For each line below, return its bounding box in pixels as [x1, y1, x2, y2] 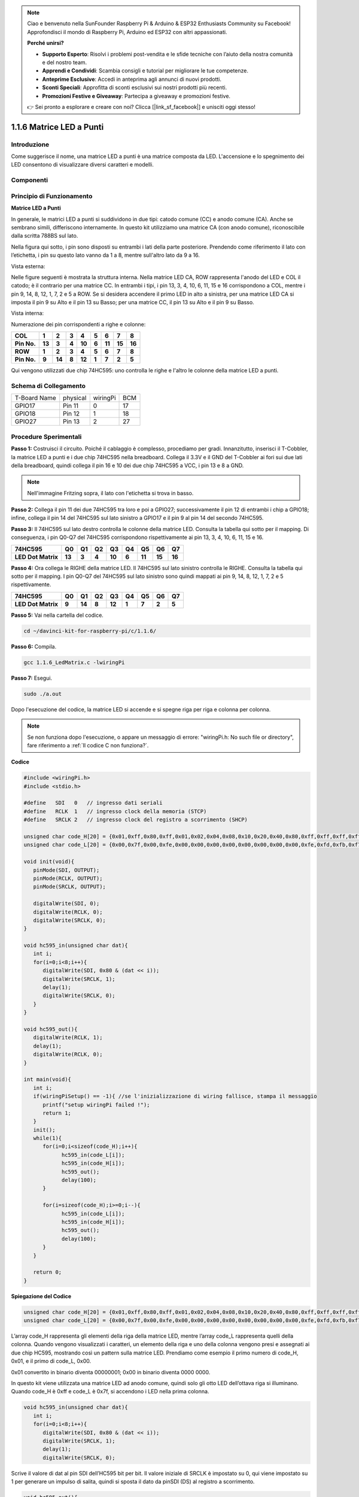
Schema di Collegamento [11, 382, 86, 390]
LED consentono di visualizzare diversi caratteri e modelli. [11, 161, 154, 168]
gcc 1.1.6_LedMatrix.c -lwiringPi [23, 659, 125, 666]
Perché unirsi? [27, 40, 64, 47]
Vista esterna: [11, 262, 45, 269]
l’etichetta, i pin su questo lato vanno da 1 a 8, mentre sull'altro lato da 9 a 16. [11, 251, 200, 259]
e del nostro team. [42, 59, 87, 66]
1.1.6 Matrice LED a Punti [11, 122, 104, 132]
